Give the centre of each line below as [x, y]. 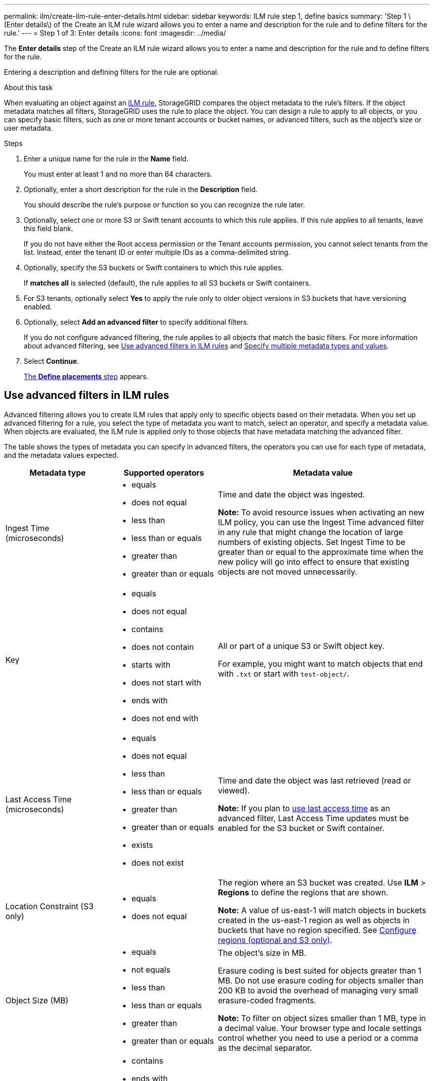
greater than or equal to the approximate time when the [321, 552]
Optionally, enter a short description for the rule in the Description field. [141, 189]
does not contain [163, 647]
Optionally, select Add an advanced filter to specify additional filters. [136, 322]
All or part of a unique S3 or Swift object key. [301, 646]
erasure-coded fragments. [267, 1000]
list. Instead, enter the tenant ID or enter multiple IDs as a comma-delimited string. [157, 252]
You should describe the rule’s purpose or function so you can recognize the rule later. [165, 205]
